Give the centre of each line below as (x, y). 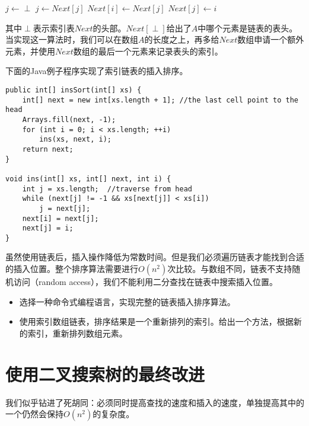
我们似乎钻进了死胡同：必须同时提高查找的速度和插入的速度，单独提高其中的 (155, 402)
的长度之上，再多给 (182, 39)
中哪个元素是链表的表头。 (248, 28)
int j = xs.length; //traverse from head (107, 189)
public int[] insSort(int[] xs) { (74, 90)
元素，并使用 (30, 51)
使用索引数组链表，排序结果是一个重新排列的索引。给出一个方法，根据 (156, 321)
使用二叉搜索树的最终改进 (105, 374)
